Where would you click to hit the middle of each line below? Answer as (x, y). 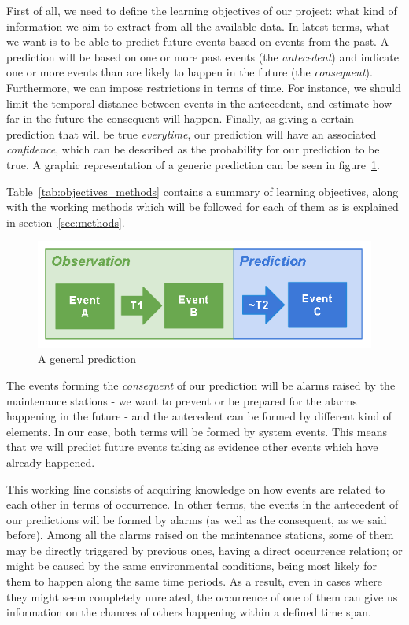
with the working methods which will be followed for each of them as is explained (203, 207)
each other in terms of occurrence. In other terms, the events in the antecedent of (203, 504)
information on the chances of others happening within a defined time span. (189, 612)
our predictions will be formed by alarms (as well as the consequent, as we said (197, 519)
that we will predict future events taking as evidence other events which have (192, 447)
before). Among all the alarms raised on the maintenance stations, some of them (200, 535)
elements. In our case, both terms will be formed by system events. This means (197, 431)
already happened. (51, 462)
